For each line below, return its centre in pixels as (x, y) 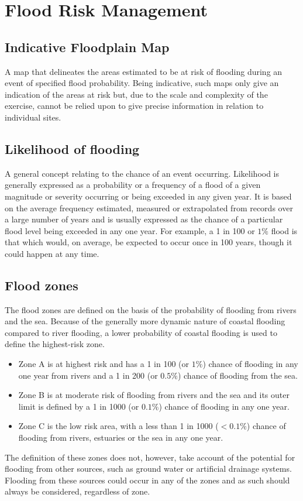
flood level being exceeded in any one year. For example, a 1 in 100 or (130, 230)
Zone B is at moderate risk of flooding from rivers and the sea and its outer (154, 395)
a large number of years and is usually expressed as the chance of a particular (144, 219)
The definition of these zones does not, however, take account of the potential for (150, 457)
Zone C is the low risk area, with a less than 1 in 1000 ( (118, 426)
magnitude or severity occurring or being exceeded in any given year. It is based (148, 196)
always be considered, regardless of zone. (78, 491)
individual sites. (33, 117)
